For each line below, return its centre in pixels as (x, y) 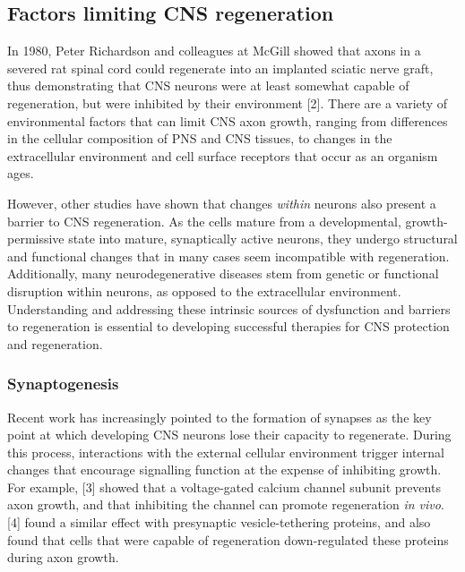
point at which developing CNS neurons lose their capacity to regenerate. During (229, 435)
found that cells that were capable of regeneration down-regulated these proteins (228, 539)
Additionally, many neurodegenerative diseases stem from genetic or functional (223, 273)
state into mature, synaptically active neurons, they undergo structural (263, 239)
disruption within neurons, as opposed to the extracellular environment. (204, 290)
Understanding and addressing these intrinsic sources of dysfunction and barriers (229, 308)
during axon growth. (63, 557)
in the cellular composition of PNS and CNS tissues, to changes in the (200, 138)
